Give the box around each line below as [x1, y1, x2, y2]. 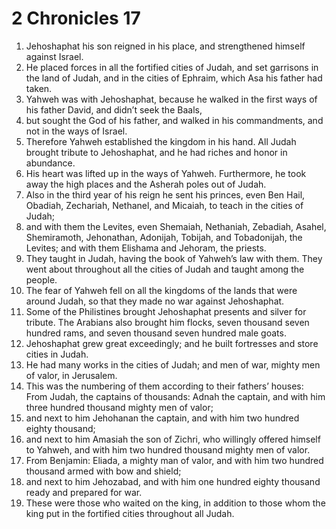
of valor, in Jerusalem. [25, 369, 118, 381]
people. [25, 273, 58, 286]
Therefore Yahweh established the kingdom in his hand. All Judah [25, 135, 297, 147]
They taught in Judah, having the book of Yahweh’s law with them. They [25, 252, 323, 264]
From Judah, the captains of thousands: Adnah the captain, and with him [25, 390, 326, 402]
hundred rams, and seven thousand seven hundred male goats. [25, 327, 287, 339]
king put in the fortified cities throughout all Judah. [25, 507, 235, 519]
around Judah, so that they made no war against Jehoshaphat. [25, 295, 285, 307]
